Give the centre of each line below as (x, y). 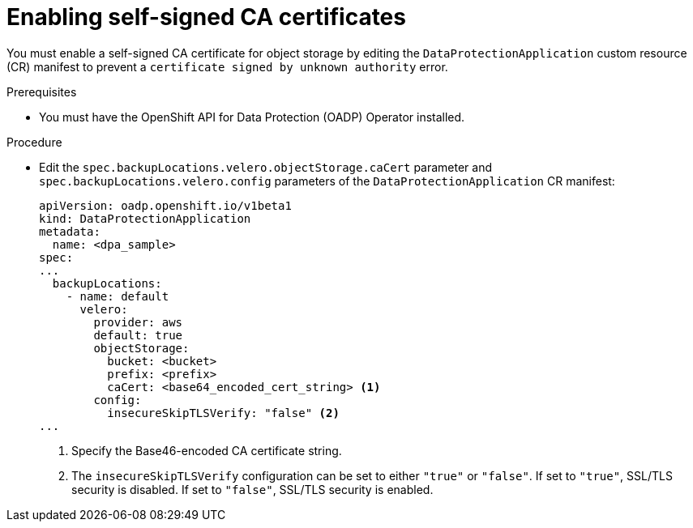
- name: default (118, 296)
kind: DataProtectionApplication (145, 218)
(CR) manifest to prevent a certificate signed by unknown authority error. (227, 66)
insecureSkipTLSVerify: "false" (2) (223, 413)
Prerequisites (42, 92)
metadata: (70, 231)
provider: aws (138, 322)
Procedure (34, 142)
